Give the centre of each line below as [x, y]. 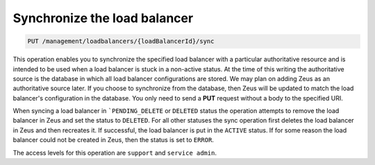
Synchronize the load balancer [103, 18]
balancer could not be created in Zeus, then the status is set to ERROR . [114, 140]
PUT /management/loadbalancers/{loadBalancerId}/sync [121, 41]
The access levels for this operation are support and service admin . [115, 153]
